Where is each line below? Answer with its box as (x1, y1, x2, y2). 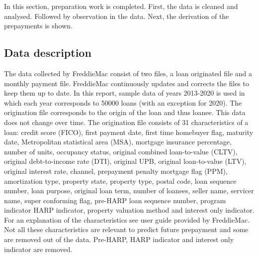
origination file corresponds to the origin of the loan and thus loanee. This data (4, 107, 246, 118)
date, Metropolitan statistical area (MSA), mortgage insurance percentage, (4, 136, 232, 147)
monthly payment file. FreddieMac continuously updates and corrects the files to (4, 78, 249, 88)
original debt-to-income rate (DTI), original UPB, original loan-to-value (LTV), (4, 156, 247, 166)
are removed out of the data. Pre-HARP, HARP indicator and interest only (4, 234, 234, 245)
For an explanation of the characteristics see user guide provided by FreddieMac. (4, 214, 250, 225)
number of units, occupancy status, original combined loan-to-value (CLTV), (4, 146, 238, 156)
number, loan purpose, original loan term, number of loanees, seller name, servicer (4, 185, 254, 196)
